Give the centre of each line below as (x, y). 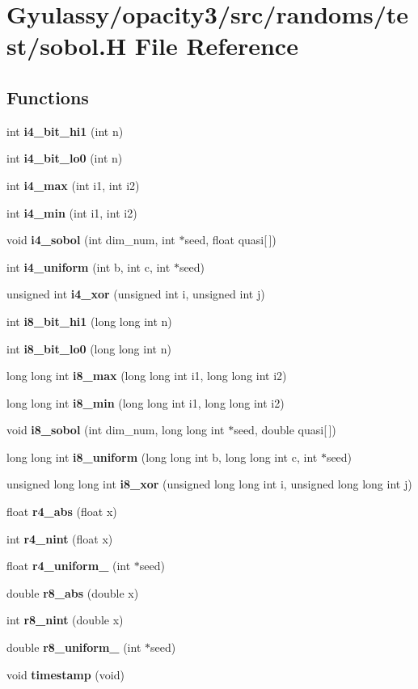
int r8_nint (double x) (65, 620)
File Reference (216, 46)
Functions (48, 97)
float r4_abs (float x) (62, 511)
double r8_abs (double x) (73, 592)
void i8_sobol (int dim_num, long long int (116, 430)
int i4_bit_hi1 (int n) (65, 131)
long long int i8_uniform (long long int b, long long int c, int (162, 457)
